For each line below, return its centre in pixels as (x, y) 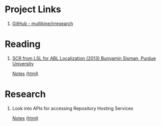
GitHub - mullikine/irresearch (43, 23)
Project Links (33, 9)
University (23, 64)
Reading (23, 44)
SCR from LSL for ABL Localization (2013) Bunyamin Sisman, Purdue (84, 58)
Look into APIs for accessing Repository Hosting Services (73, 108)
